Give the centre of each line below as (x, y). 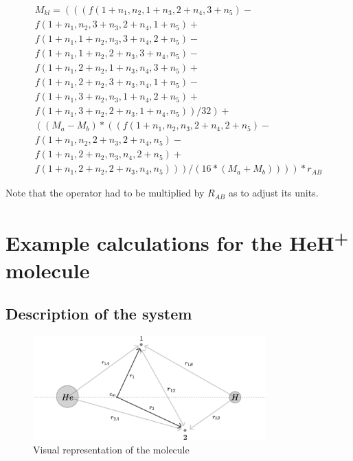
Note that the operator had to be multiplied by (105, 193)
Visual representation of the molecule (111, 449)
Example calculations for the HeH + (177, 241)
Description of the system (99, 314)
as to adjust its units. (273, 193)
